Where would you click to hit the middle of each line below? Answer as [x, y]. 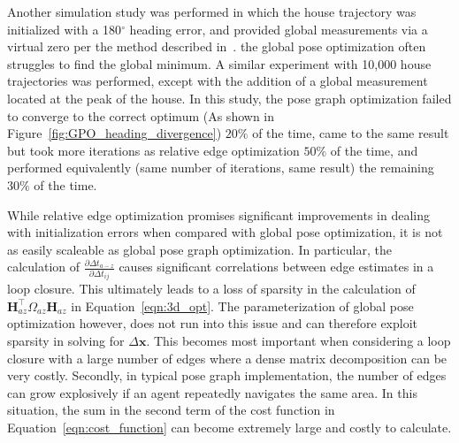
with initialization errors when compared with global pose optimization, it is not [225, 232]
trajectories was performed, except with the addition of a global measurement [218, 81]
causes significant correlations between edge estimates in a [276, 267]
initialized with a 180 [65, 29]
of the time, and [374, 150]
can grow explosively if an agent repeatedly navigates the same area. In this [212, 392]
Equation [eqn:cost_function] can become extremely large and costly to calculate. [229, 428]
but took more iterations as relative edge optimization [153, 150]
